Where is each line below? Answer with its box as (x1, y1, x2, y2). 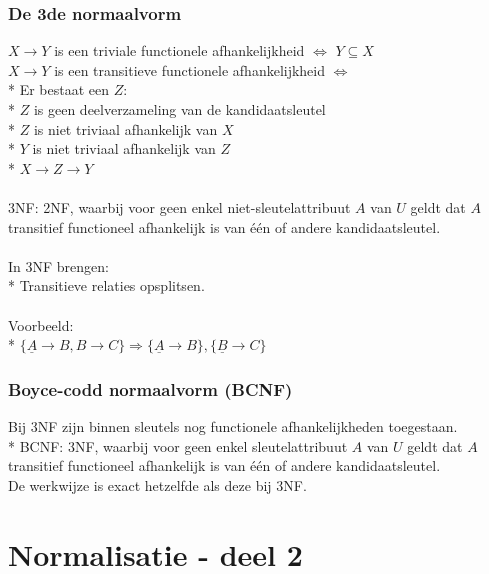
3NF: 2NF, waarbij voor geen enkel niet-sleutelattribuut (8, 196, 351, 217)
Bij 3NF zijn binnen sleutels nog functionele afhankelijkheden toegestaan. (8, 415, 458, 436)
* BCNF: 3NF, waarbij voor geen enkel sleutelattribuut (8, 435, 348, 456)
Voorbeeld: (8, 314, 74, 335)
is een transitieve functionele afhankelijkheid (54, 59, 326, 80)
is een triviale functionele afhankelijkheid (54, 40, 305, 61)
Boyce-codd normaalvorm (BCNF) (8, 376, 293, 401)
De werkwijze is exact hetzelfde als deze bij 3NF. (8, 474, 307, 495)
